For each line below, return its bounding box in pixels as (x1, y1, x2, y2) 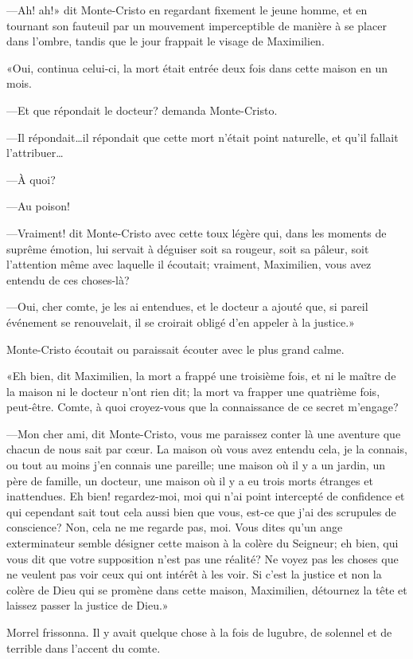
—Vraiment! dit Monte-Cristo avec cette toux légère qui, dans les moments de (6, 224, 387, 241)
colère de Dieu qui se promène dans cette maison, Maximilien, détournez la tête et (6, 581, 407, 598)
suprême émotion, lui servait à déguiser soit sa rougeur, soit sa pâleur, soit (6, 240, 369, 257)
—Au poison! (6, 198, 70, 214)
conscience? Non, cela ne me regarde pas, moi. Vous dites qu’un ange (6, 519, 343, 535)
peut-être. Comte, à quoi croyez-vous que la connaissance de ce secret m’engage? (6, 398, 399, 415)
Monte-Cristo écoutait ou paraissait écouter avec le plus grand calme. (6, 340, 345, 357)
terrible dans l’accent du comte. (6, 639, 161, 656)
